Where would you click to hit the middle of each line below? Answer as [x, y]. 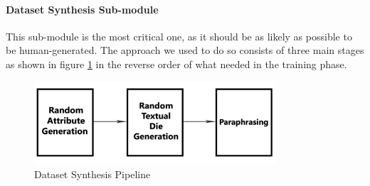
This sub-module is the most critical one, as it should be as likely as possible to [179, 36]
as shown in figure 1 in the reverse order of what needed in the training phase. [176, 64]
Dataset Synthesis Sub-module [82, 9]
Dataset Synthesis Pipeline [92, 174]
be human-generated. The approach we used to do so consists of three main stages [185, 50]
